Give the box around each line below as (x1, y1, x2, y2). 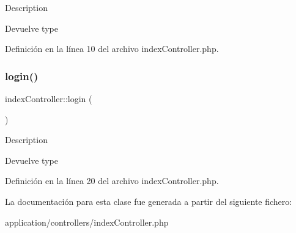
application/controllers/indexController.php (5, 215, 169, 228)
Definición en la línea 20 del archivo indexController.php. (5, 174, 219, 187)
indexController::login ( (5, 92, 92, 105)
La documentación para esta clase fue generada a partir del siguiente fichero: (5, 194, 292, 207)
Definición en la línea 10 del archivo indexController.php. (5, 42, 219, 55)
